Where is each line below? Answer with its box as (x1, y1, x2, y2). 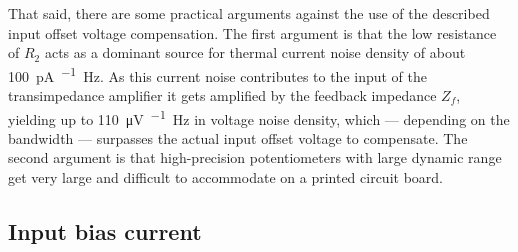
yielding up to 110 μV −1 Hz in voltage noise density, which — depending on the (8, 105, 510, 129)
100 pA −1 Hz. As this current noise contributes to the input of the (8, 62, 428, 86)
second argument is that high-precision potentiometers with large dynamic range (8, 147, 502, 168)
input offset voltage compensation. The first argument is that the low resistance (8, 22, 497, 43)
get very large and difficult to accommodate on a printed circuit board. (8, 167, 443, 188)
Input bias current (8, 216, 202, 247)
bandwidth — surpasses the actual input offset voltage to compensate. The (8, 127, 468, 148)
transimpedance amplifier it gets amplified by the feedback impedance (8, 85, 437, 106)
